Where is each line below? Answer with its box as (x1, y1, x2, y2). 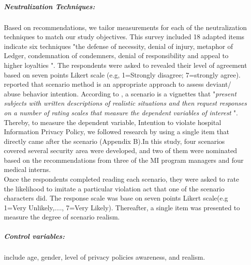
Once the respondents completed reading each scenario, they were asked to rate (4, 174, 239, 184)
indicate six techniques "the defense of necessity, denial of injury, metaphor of (4, 41, 233, 51)
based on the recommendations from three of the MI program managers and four (4, 155, 244, 165)
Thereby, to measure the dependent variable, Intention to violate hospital (4, 117, 221, 127)
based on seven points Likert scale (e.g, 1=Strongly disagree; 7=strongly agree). (4, 69, 241, 79)
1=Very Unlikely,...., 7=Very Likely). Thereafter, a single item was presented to (4, 202, 240, 212)
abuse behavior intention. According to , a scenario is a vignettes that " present (4, 88, 236, 98)
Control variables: (4, 231, 65, 241)
